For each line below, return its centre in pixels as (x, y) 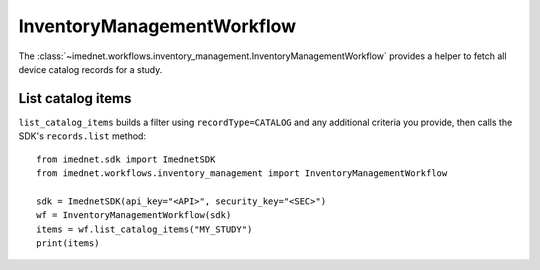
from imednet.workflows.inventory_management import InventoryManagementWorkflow (242, 173)
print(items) (68, 243)
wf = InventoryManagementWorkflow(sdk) (134, 215)
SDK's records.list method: (82, 136)
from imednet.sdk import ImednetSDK (126, 159)
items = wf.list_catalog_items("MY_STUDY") (144, 229)
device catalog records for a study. (90, 69)
